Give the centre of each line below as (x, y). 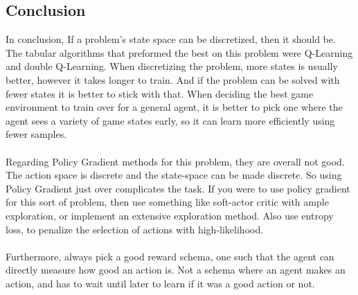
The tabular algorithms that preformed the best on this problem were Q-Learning (179, 52)
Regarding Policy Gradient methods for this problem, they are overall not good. (175, 161)
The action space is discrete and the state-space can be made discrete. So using (174, 175)
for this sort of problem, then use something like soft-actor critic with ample (167, 202)
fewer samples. (36, 134)
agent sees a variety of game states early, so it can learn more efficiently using (170, 120)
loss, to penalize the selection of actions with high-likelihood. (135, 229)
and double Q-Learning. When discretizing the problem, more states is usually (172, 66)
